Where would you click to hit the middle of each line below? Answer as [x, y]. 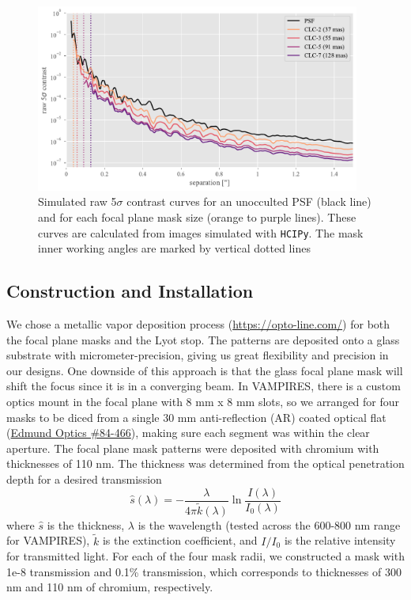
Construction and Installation [130, 291]
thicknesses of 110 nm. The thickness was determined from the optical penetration [205, 463]
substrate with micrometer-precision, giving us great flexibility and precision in [198, 355]
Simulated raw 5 [77, 201]
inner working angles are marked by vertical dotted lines [174, 248]
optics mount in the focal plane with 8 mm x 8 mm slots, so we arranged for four [203, 402]
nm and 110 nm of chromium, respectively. [110, 587]
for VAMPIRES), [48, 540]
